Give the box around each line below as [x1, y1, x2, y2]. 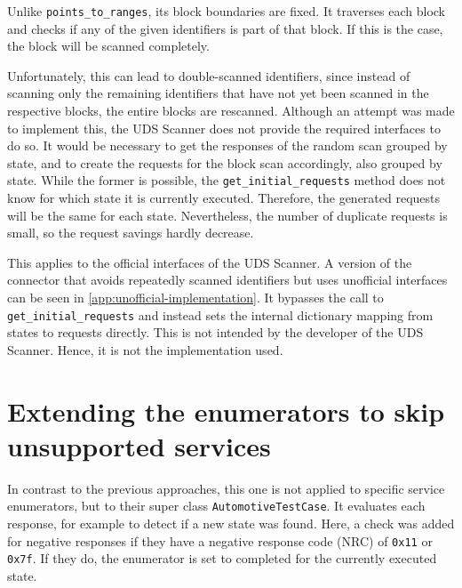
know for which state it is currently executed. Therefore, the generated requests [7, 189, 441, 207]
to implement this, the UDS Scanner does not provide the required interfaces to [7, 118, 441, 137]
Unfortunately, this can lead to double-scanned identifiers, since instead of [7, 66, 410, 85]
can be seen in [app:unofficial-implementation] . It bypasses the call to [7, 288, 384, 307]
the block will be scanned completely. [7, 36, 210, 55]
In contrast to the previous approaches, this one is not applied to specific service [7, 479, 445, 497]
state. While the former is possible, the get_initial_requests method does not [7, 171, 446, 189]
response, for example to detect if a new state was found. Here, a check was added [7, 514, 455, 533]
